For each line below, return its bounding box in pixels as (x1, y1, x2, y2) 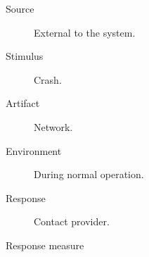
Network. (34, 119, 73, 134)
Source (6, 1, 34, 15)
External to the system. (34, 25, 136, 39)
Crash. (34, 72, 62, 87)
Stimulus (6, 49, 44, 63)
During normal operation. (34, 167, 144, 182)
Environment (6, 143, 62, 158)
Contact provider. (34, 214, 110, 229)
